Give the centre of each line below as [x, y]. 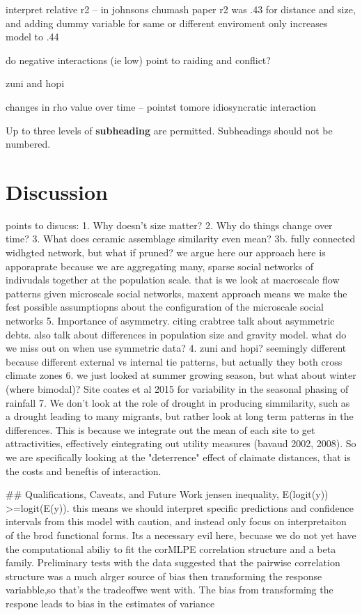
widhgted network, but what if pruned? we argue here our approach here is [166, 252]
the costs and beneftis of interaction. [84, 470]
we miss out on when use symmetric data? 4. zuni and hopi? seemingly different [176, 348]
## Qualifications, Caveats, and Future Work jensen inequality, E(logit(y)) [167, 494]
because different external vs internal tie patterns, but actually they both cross [174, 361]
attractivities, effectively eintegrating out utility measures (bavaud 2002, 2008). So [181, 443]
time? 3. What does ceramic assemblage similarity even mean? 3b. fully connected [181, 239]
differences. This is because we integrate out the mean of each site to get [160, 429]
